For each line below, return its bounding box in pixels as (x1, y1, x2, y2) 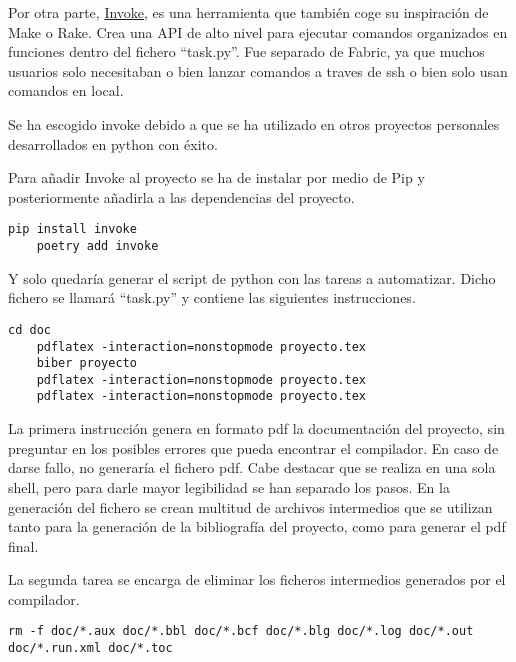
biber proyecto (36, 356, 137, 371)
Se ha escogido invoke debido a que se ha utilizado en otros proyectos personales (8, 113, 500, 134)
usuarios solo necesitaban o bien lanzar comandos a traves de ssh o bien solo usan (8, 60, 508, 81)
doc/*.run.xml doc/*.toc (8, 641, 173, 656)
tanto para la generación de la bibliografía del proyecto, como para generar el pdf (8, 516, 506, 537)
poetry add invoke (36, 239, 159, 253)
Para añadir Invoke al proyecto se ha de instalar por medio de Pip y (8, 167, 425, 188)
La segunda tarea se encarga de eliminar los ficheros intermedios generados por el (8, 569, 506, 590)
